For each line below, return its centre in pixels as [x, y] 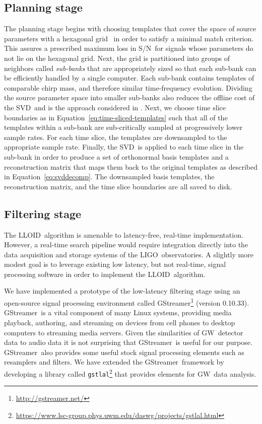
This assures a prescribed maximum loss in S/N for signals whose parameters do [129, 48]
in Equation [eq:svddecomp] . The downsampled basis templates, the [109, 176]
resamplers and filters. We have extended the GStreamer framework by [114, 362]
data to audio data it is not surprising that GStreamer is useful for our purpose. [128, 342]
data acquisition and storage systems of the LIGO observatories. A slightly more [129, 254]
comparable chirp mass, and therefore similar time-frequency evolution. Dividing [128, 87]
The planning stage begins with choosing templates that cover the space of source [130, 28]
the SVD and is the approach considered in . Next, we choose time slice [115, 107]
